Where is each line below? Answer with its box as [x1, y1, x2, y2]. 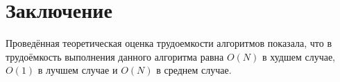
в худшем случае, [262, 49, 336, 63]
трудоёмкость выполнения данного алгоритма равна [6, 49, 224, 63]
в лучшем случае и [37, 63, 118, 77]
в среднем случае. [156, 63, 232, 77]
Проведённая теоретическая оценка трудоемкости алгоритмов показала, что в [6, 36, 332, 50]
